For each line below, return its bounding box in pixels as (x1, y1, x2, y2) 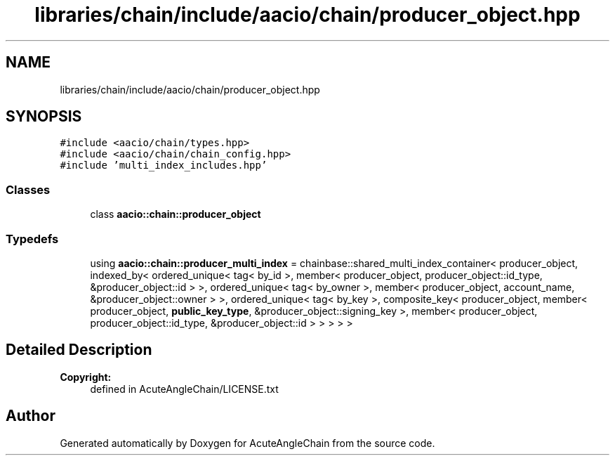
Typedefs (6, 231, 59, 246)
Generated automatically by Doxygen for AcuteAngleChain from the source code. (60, 436, 435, 449)
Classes (6, 182, 51, 197)
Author (6, 407, 55, 425)
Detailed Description (6, 341, 152, 359)
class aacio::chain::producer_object (90, 208, 261, 221)
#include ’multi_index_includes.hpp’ (60, 160, 267, 171)
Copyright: (60, 370, 112, 383)
